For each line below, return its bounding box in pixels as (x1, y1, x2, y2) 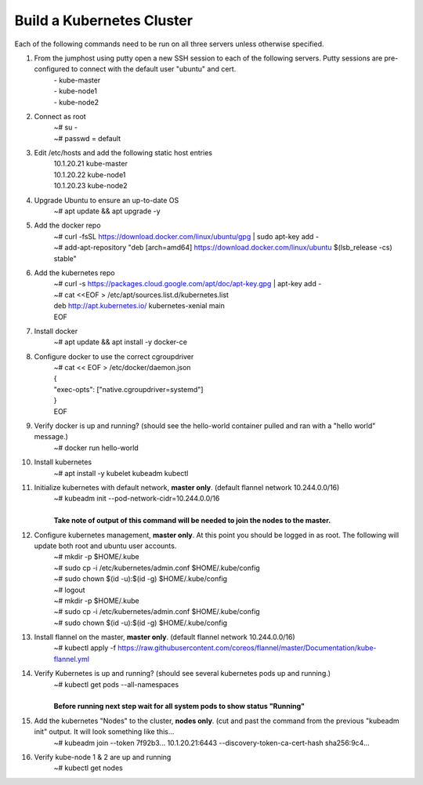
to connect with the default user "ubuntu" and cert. (70, 64, 237, 74)
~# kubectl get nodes (53, 763, 123, 772)
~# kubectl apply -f (53, 643, 117, 652)
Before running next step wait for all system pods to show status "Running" (53, 702, 305, 711)
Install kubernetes (34, 457, 92, 467)
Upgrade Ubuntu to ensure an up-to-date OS (34, 195, 179, 205)
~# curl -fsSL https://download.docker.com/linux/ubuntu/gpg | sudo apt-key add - (53, 231, 320, 241)
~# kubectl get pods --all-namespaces (53, 679, 179, 689)
